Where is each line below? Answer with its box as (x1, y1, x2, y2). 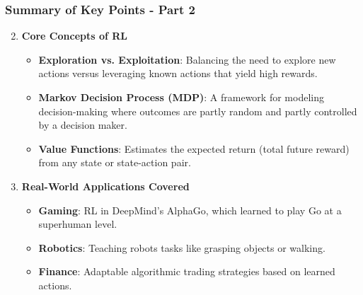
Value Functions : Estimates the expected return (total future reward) (38, 141, 350, 156)
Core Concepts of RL (21, 28, 128, 43)
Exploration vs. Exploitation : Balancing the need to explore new (38, 52, 336, 66)
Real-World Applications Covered (21, 178, 190, 193)
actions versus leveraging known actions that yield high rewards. (38, 66, 318, 81)
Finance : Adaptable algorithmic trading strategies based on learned (38, 264, 335, 279)
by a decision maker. (38, 117, 127, 132)
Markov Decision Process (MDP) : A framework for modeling (38, 90, 324, 104)
